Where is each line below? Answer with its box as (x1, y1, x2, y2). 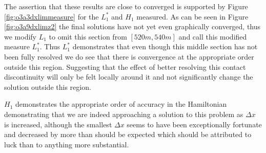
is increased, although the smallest (4, 119, 112, 129)
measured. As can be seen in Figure (136, 11, 249, 22)
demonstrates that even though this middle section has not (72, 41, 258, 52)
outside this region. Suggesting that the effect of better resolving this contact (4, 61, 246, 72)
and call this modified (178, 31, 247, 42)
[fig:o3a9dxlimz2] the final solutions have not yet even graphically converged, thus (4, 21, 261, 32)
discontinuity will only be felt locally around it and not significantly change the (4, 71, 253, 82)
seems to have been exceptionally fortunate (127, 119, 262, 129)
